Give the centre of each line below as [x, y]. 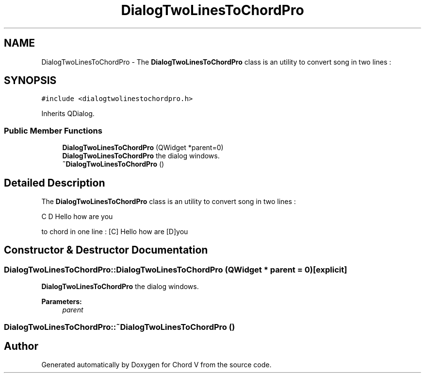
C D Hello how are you [77, 217]
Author [21, 346]
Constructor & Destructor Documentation [106, 250]
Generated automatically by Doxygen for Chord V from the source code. [156, 365]
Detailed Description [55, 183]
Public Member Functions [53, 130]
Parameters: [62, 302]
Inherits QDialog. [68, 114]
